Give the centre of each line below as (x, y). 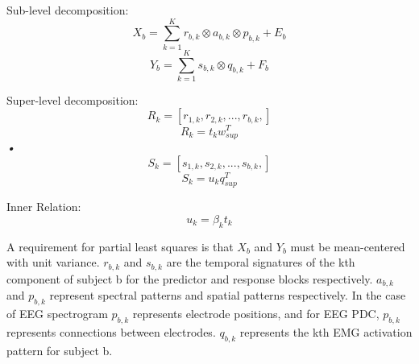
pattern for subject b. (60, 350)
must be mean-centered (348, 246)
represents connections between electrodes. (111, 331)
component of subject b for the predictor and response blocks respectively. (190, 278)
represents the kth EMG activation (326, 331)
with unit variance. (53, 262)
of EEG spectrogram (57, 314)
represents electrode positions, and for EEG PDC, (256, 314)
